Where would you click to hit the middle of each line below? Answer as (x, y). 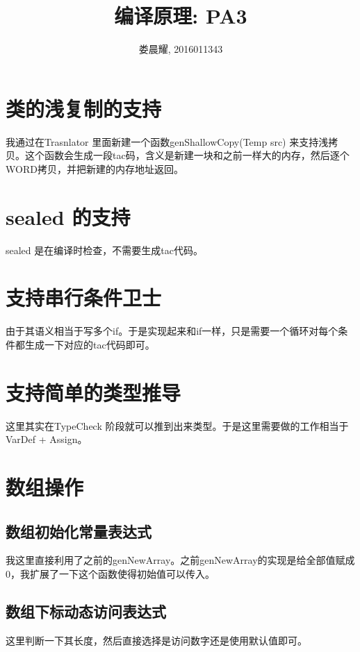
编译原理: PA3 (181, 16)
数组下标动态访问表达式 (86, 611)
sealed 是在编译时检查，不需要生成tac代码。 (104, 250)
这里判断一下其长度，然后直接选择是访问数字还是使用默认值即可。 (156, 640)
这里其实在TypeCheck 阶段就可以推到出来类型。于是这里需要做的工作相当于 (177, 425)
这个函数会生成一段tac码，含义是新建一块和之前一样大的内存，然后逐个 (187, 155)
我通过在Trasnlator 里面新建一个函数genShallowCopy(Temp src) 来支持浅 (167, 141)
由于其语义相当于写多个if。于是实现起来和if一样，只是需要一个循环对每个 (172, 331)
